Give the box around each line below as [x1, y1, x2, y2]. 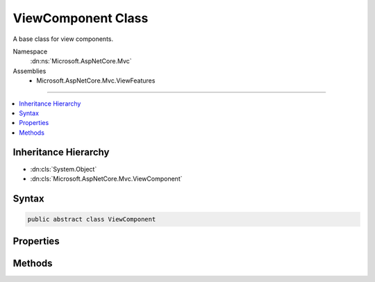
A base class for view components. [12, 35, 114, 43]
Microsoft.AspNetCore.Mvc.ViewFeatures [36, 76, 156, 85]
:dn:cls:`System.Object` [30, 165, 97, 173]
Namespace [12, 47, 48, 56]
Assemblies [12, 67, 47, 75]
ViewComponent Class [12, 10, 149, 26]
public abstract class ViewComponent [27, 215, 156, 223]
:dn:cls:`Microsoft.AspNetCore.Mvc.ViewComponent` [30, 174, 183, 183]
